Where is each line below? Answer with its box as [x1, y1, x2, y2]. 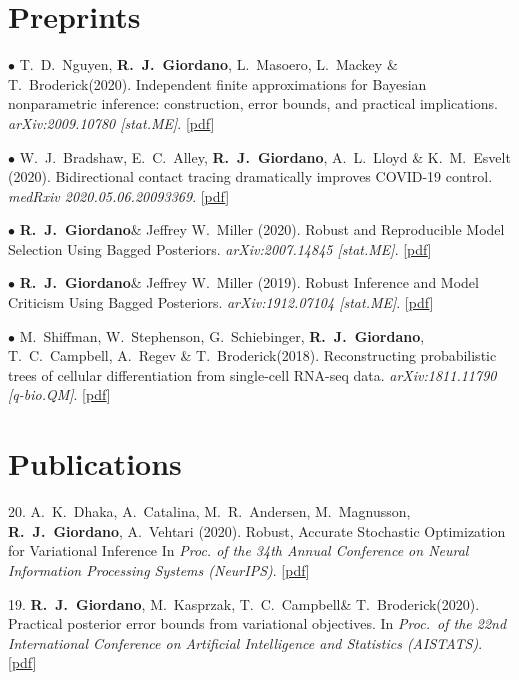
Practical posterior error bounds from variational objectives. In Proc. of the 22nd [8, 613, 507, 634]
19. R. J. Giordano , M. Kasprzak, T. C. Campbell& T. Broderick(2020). [8, 593, 480, 614]
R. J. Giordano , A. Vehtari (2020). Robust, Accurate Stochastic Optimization [8, 520, 506, 541]
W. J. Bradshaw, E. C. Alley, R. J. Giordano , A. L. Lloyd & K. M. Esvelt [19, 146, 511, 167]
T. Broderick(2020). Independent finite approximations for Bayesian [8, 73, 427, 94]
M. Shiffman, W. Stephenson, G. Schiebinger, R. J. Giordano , [19, 325, 425, 346]
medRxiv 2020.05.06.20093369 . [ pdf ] [8, 185, 230, 206]
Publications [8, 443, 182, 484]
